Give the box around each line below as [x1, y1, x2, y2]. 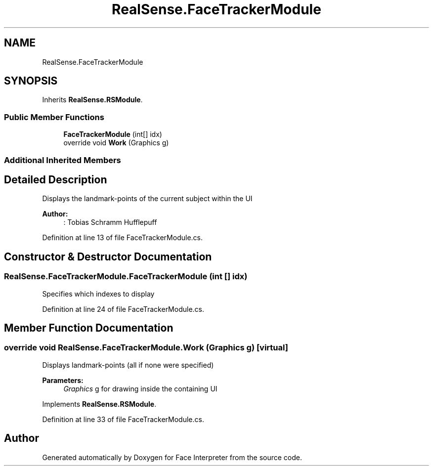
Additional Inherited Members [4, 155, 121, 165]
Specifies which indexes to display [42, 289, 155, 298]
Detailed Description [4, 173, 107, 186]
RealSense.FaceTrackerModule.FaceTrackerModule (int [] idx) [4, 271, 248, 282]
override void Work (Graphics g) [63, 138, 169, 147]
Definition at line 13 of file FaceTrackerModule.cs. [42, 233, 203, 242]
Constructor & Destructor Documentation [4, 250, 212, 263]
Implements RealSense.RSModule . [42, 399, 157, 408]
